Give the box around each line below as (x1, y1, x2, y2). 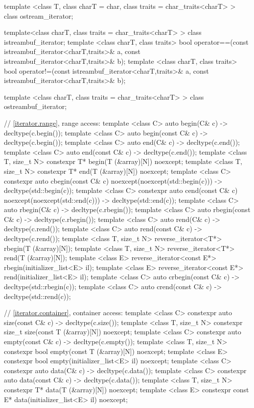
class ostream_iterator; (4, 10, 73, 21)
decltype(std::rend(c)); (4, 291, 71, 301)
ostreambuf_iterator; (4, 101, 67, 111)
